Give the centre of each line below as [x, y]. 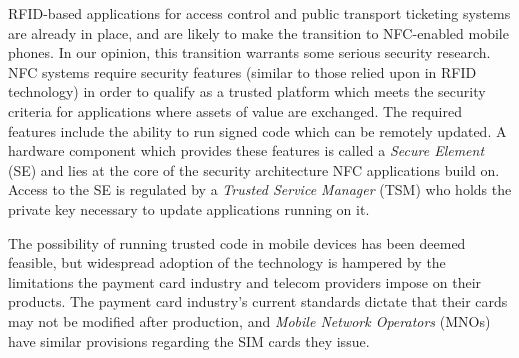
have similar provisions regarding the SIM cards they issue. [189, 340]
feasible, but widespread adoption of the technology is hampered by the [227, 262]
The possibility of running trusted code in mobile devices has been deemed [237, 242]
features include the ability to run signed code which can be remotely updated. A [257, 130]
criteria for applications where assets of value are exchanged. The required [235, 110]
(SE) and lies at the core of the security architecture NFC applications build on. [254, 169]
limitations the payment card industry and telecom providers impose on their [245, 281]
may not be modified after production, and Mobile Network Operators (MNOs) [249, 320]
